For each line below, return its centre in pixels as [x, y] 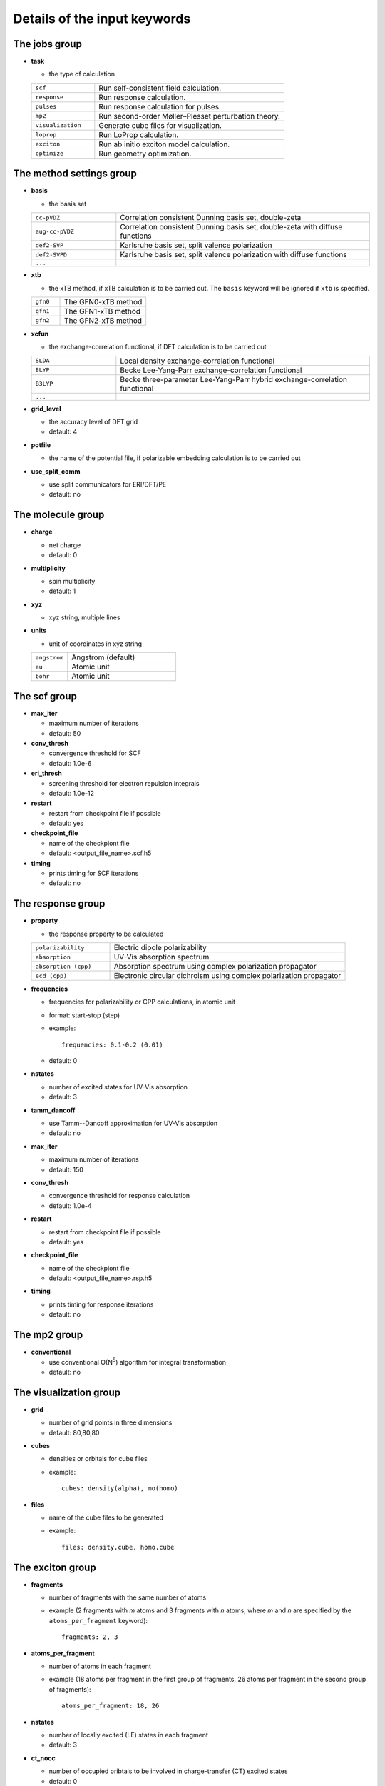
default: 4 [63, 431]
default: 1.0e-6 [70, 763]
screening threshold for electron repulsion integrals [124, 783]
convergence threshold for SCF [95, 753]
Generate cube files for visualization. [160, 125]
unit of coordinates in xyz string [96, 644]
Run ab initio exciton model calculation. [164, 144]
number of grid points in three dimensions [111, 1422]
